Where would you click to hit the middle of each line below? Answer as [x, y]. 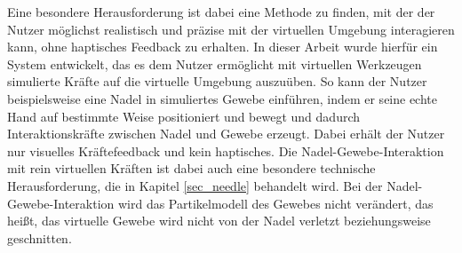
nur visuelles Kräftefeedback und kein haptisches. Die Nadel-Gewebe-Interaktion [226, 150]
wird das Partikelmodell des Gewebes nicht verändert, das [275, 203]
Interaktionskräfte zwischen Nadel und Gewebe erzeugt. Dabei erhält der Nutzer [226, 134]
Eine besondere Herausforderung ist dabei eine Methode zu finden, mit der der [221, 12]
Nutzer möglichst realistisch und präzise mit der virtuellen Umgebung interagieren [231, 29]
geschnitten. [40, 237]
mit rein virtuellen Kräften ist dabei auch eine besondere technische [191, 168]
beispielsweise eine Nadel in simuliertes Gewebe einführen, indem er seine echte [222, 98]
